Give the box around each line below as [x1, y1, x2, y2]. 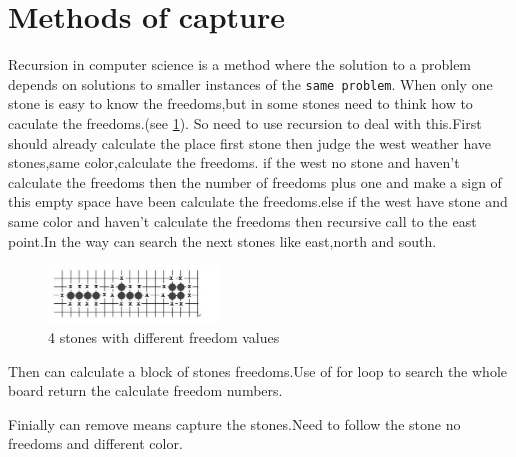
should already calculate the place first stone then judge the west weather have [8, 132, 491, 153]
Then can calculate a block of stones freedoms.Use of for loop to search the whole [8, 360, 507, 381]
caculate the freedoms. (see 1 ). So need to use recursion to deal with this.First [8, 112, 482, 133]
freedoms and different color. [8, 433, 183, 454]
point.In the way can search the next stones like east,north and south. [8, 230, 437, 251]
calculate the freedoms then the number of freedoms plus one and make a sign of [8, 171, 502, 192]
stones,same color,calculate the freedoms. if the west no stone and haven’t [8, 152, 460, 173]
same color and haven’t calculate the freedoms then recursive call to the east [8, 210, 477, 231]
